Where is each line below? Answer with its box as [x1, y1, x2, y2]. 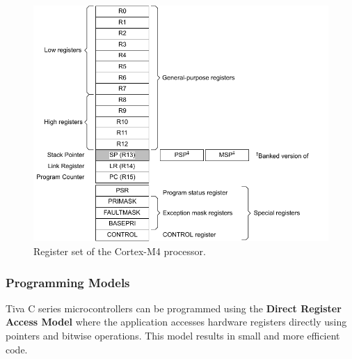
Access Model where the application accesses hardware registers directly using [6, 314, 347, 329]
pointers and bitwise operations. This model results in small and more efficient [6, 328, 340, 343]
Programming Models [6, 273, 130, 291]
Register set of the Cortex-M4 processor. [33, 244, 206, 259]
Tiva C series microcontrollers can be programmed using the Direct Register [6, 300, 342, 315]
